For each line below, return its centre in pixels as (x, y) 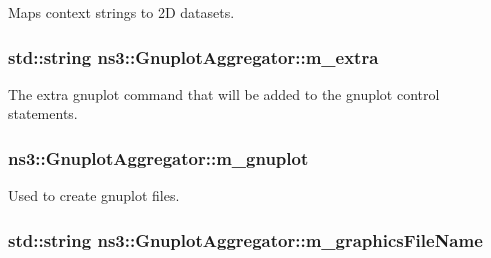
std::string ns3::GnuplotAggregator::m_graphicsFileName (245, 239)
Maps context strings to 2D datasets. (121, 12)
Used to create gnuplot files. (94, 195)
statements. (43, 113)
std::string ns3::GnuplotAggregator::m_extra (193, 56)
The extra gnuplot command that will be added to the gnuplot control (224, 93)
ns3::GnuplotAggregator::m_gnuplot (158, 157)
